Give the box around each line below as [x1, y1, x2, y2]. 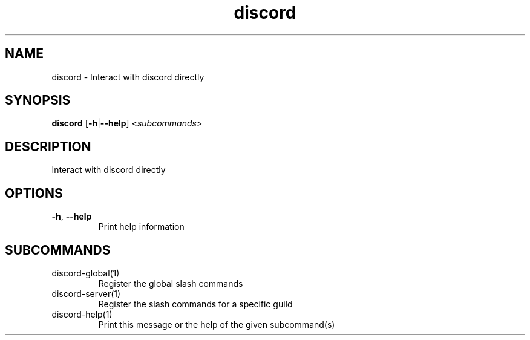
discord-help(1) [51, 309, 113, 319]
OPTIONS [5, 185, 63, 201]
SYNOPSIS [5, 93, 71, 108]
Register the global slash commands [98, 278, 243, 289]
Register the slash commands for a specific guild [98, 298, 293, 309]
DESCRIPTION [5, 139, 91, 154]
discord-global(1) [51, 267, 120, 278]
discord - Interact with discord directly [51, 71, 204, 82]
